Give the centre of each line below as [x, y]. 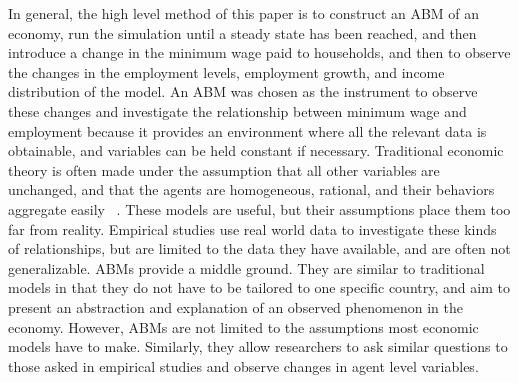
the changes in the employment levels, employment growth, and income [226, 71]
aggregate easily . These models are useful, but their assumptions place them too [259, 208]
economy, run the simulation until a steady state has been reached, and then [242, 32]
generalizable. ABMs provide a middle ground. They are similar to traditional [246, 267]
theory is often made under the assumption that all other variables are [224, 169]
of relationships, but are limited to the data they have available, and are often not [259, 248]
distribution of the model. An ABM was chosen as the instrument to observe [243, 91]
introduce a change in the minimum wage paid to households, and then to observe [259, 52]
